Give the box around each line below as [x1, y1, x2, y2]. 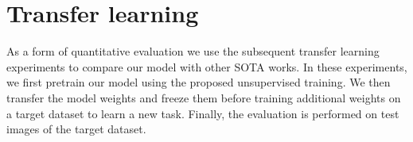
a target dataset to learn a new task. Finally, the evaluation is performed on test [6, 105, 399, 121]
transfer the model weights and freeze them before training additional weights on [6, 89, 401, 106]
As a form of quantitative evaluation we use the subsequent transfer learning [6, 43, 380, 59]
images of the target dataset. [6, 121, 146, 137]
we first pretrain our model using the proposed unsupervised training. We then [6, 74, 391, 90]
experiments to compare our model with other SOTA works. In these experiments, [6, 58, 407, 75]
